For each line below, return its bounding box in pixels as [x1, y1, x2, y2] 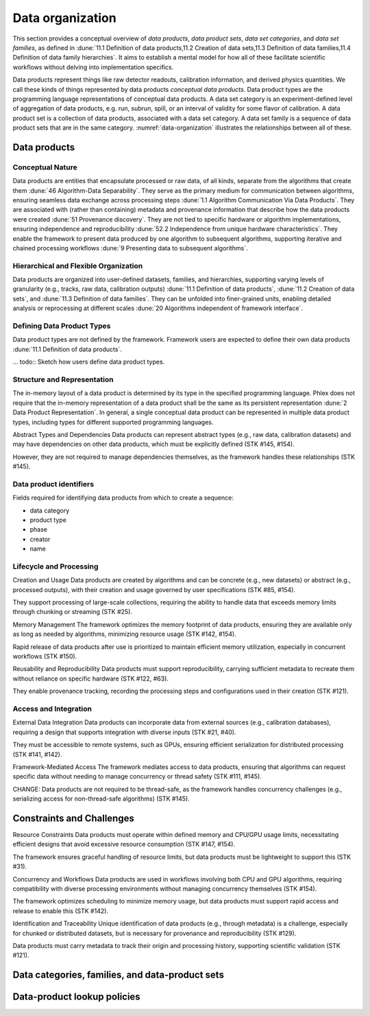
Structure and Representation [12, 375, 114, 384]
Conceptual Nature [12, 162, 78, 172]
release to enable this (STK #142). [12, 906, 109, 915]
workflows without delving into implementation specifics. [12, 62, 174, 71]
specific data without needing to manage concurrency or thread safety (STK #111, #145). [12, 772, 262, 781]
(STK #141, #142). [12, 750, 62, 758]
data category [29, 506, 70, 515]
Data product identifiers [12, 479, 95, 488]
